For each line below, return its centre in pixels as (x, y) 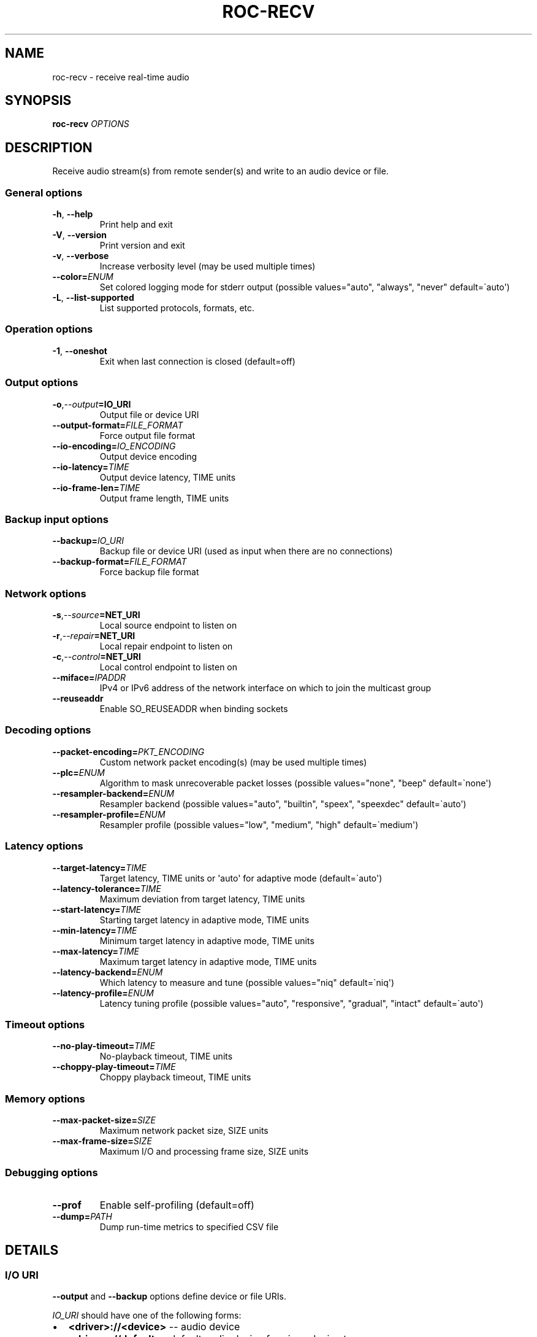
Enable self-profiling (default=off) (177, 1205)
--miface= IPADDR (89, 678)
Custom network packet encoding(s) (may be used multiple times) (233, 762)
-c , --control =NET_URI (97, 657)
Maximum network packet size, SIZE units (184, 1131)
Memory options (45, 1099)
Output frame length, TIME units (164, 498)
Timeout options (45, 1024)
